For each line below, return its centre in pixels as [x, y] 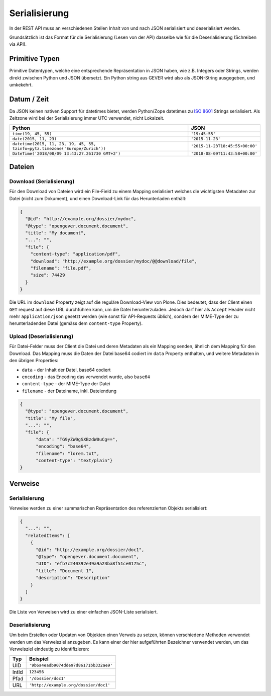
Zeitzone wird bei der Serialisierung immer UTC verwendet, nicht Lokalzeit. [87, 118]
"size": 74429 [48, 275]
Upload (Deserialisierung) [41, 336]
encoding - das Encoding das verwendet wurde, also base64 [86, 377]
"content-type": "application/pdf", [75, 254]
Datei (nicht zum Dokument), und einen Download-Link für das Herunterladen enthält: [98, 198]
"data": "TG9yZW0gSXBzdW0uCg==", [77, 439]
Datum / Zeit [29, 99]
